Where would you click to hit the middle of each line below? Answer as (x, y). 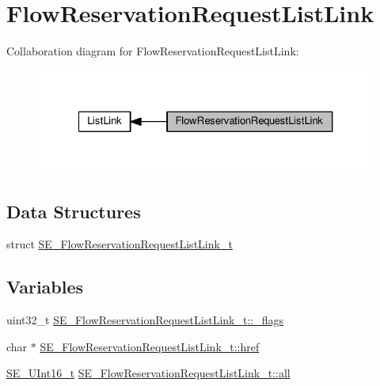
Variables (45, 287)
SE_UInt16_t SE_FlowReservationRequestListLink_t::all (148, 373)
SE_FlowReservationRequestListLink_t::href (150, 346)
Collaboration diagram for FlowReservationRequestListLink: (153, 51)
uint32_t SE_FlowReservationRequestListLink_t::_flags (145, 320)
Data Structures (74, 211)
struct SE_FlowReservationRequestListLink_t (120, 244)
